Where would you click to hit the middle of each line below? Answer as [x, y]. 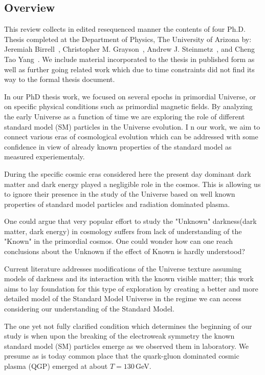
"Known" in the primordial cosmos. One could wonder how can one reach [119, 241]
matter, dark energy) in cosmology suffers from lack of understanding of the [123, 231]
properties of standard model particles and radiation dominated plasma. [117, 204]
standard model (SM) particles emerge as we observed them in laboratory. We [127, 346]
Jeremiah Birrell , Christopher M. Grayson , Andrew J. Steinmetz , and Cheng [130, 49]
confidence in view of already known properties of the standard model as [118, 146]
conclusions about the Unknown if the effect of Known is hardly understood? [125, 251]
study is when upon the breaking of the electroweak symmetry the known [119, 336]
